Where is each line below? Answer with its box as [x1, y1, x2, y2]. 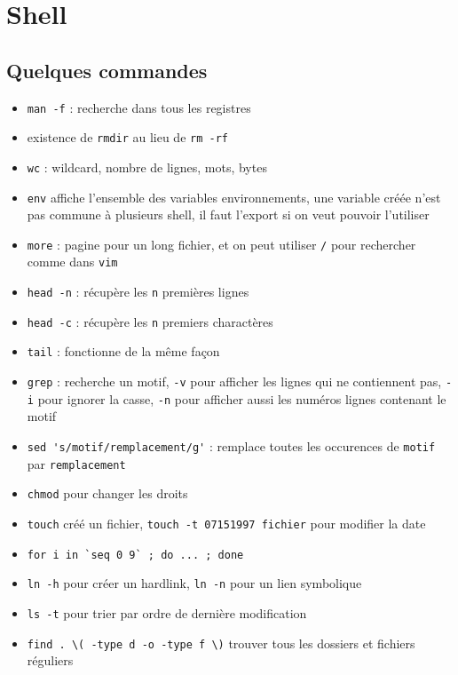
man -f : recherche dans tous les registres [27, 98, 251, 116]
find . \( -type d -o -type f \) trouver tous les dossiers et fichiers [27, 633, 415, 652]
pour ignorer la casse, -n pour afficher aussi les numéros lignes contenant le [37, 389, 446, 408]
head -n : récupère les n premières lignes [27, 282, 249, 301]
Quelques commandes [6, 56, 208, 83]
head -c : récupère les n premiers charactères [27, 312, 273, 330]
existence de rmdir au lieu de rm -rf [27, 128, 228, 147]
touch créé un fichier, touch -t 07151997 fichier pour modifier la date [27, 513, 426, 532]
